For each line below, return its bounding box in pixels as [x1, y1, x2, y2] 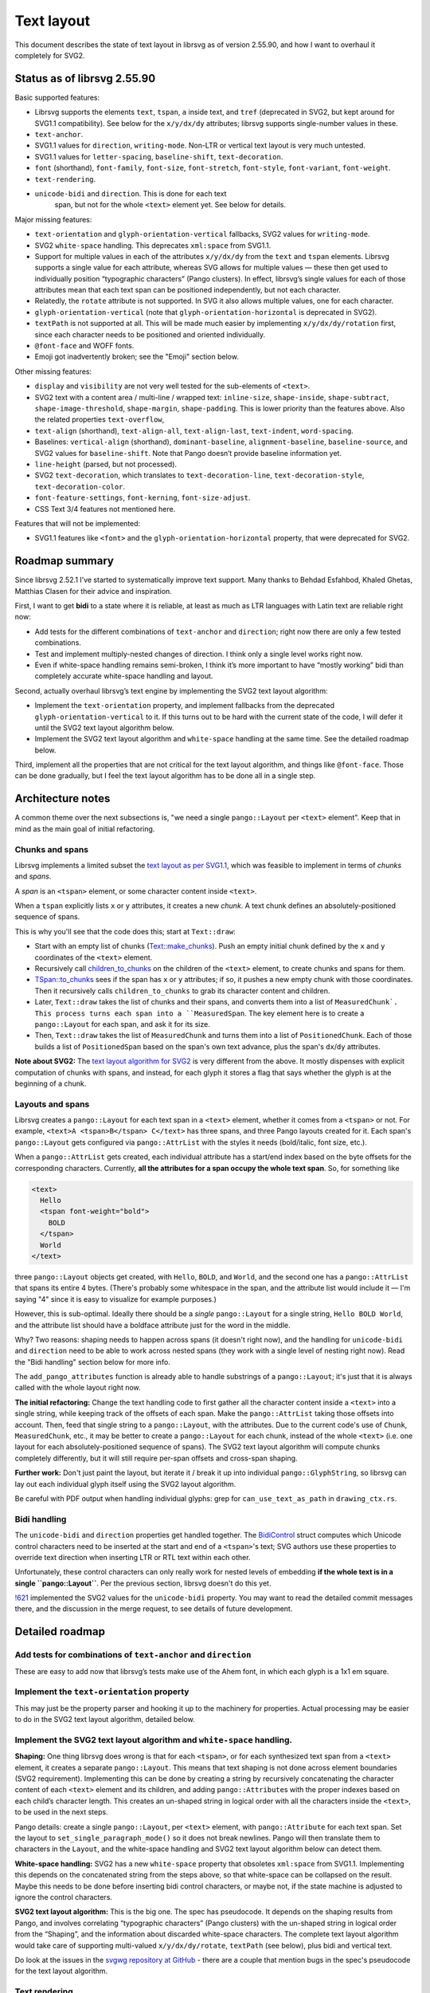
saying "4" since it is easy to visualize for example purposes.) [14, 1294, 217, 1303]
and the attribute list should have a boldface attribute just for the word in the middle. [14, 1320, 291, 1330]
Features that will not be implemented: [14, 518, 141, 528]
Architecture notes [14, 792, 111, 805]
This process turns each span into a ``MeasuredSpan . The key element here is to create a [34, 1008, 365, 1018]
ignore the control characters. [14, 1892, 113, 1901]
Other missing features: [14, 367, 92, 376]
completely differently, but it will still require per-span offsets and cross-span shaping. [14, 1453, 298, 1463]
